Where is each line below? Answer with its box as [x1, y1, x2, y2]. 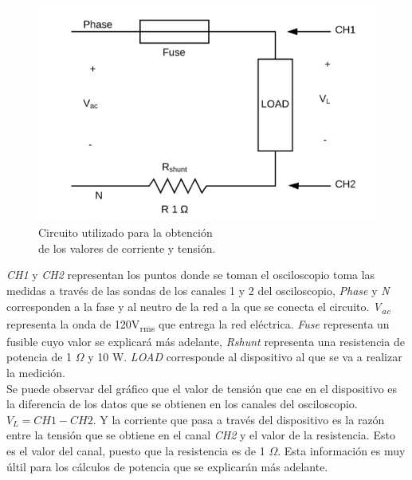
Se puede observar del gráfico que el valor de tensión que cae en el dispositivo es [6, 380, 398, 396]
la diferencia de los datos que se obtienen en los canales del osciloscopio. [6, 395, 358, 412]
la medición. [6, 364, 65, 381]
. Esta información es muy [277, 443, 406, 459]
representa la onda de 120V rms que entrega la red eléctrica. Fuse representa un [6, 315, 390, 334]
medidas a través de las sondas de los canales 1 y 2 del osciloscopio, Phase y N [6, 282, 390, 299]
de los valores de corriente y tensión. [38, 239, 216, 256]
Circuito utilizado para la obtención [38, 224, 213, 241]
